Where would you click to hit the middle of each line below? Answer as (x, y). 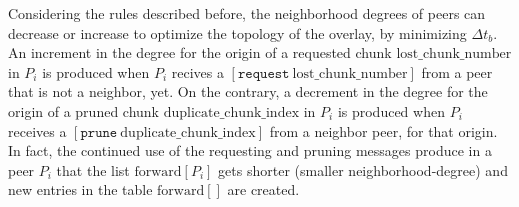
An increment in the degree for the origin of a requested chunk (200, 52)
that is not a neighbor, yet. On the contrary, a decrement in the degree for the (248, 91)
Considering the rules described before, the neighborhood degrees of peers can (247, 13)
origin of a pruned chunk (84, 110)
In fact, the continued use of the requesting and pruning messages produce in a (250, 150)
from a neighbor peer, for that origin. (383, 130)
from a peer (457, 71)
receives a (37, 130)
